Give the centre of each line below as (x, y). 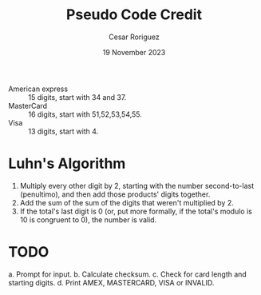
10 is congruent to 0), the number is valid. (88, 219)
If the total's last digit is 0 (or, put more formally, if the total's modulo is (136, 211)
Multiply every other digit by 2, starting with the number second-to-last (136, 185)
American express (38, 89)
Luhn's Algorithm (67, 163)
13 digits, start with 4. (63, 131)
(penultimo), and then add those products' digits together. (115, 194)
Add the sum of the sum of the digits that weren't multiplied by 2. (127, 202)
